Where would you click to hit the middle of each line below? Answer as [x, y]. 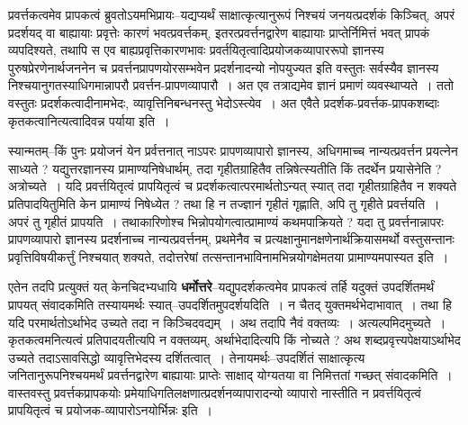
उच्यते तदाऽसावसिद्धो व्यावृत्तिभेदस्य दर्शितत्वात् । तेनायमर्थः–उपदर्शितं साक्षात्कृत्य [187, 357]
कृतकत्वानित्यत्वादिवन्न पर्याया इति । [89, 120]
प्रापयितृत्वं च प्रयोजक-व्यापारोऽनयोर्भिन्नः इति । [111, 410]
